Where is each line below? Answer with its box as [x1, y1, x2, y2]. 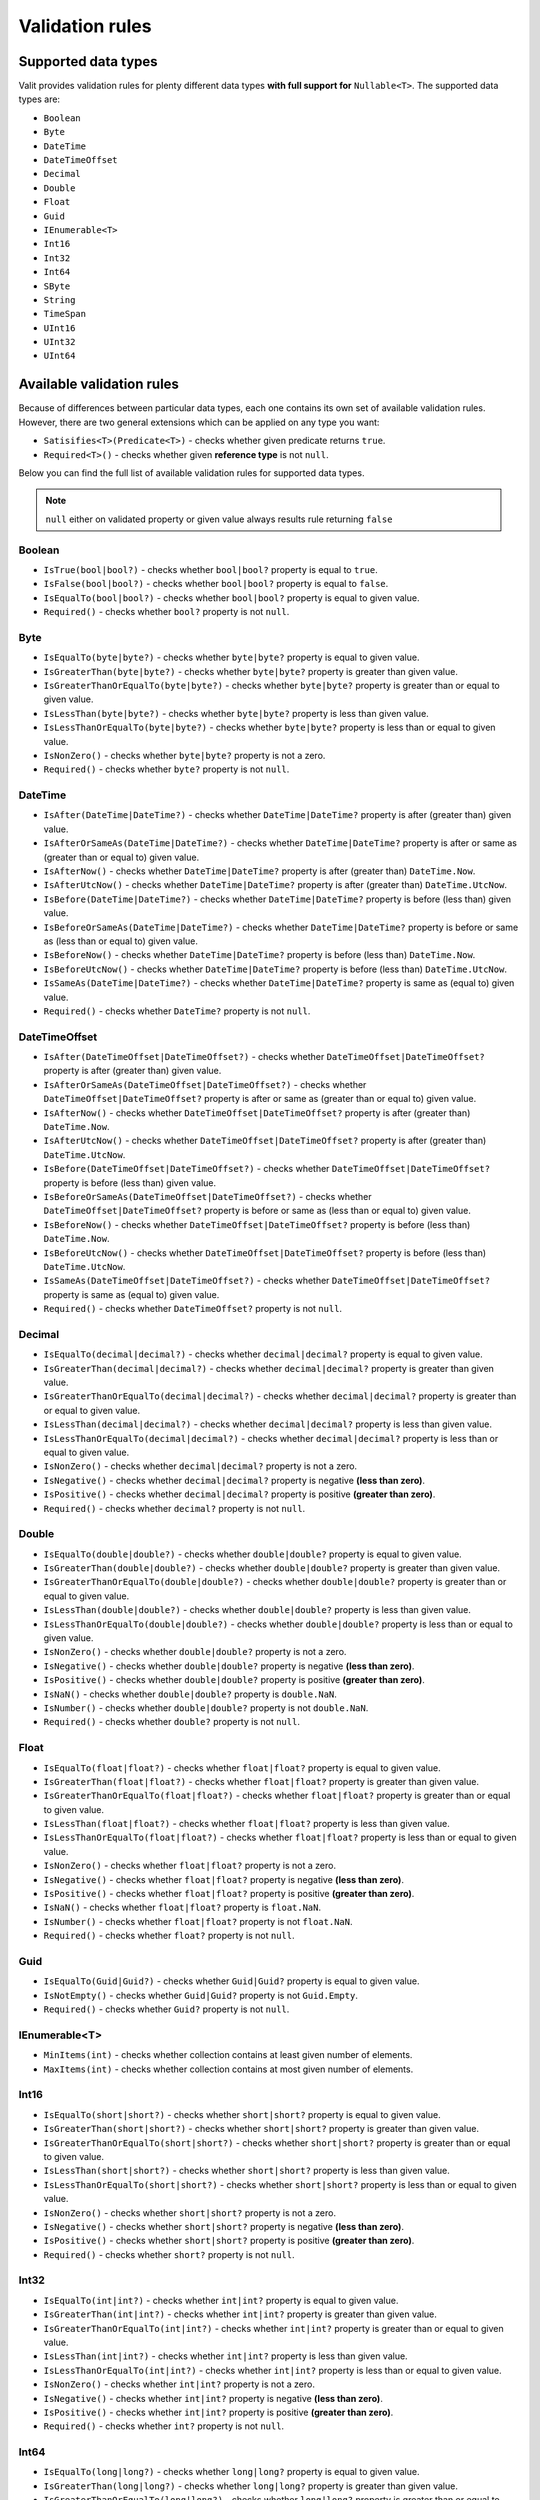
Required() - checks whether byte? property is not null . [43, 763, 290, 775]
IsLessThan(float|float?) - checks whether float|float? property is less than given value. [43, 1818, 450, 1830]
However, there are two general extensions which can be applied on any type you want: [18, 416, 380, 428]
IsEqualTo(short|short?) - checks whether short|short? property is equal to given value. [43, 2108, 441, 2120]
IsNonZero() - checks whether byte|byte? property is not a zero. [43, 749, 326, 761]
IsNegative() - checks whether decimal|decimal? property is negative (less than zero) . [43, 1474, 425, 1486]
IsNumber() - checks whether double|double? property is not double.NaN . [43, 1701, 369, 1714]
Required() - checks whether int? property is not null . [43, 2420, 285, 2432]
